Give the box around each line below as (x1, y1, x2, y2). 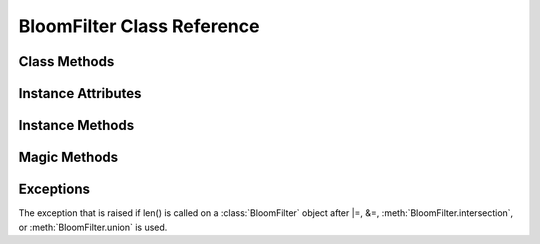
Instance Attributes (18, 85, 142, 102)
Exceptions (18, 181, 90, 198)
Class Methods (18, 53, 115, 70)
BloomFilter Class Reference (18, 15, 260, 37)
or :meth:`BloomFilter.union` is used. (18, 221, 168, 233)
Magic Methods (18, 149, 119, 166)
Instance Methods (18, 117, 135, 134)
